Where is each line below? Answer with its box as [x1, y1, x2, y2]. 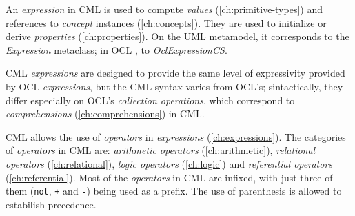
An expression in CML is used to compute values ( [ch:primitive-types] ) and [6, 2, 323, 16]
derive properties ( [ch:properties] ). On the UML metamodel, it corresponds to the [6, 29, 349, 43]
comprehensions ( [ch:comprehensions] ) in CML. [6, 106, 205, 121]
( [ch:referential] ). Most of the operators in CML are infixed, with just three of [6, 170, 333, 184]
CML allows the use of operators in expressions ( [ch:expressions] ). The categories [6, 129, 346, 144]
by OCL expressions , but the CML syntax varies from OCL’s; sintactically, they [6, 79, 343, 93]
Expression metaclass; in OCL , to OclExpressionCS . [6, 42, 227, 57]
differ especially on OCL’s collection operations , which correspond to [6, 92, 295, 107]
